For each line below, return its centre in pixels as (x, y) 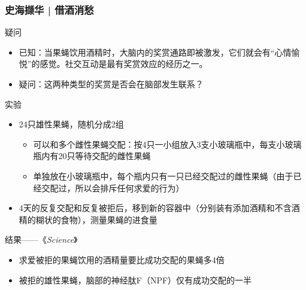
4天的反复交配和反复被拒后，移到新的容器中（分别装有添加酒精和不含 (155, 208)
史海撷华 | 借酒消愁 (49, 9)
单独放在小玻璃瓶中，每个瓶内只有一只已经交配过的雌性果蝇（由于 (163, 175)
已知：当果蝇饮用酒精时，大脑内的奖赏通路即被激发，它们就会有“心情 (155, 52)
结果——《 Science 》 (41, 239)
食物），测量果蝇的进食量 (109, 219)
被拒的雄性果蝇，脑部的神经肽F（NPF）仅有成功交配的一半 (135, 280)
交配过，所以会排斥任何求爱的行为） (113, 187)
